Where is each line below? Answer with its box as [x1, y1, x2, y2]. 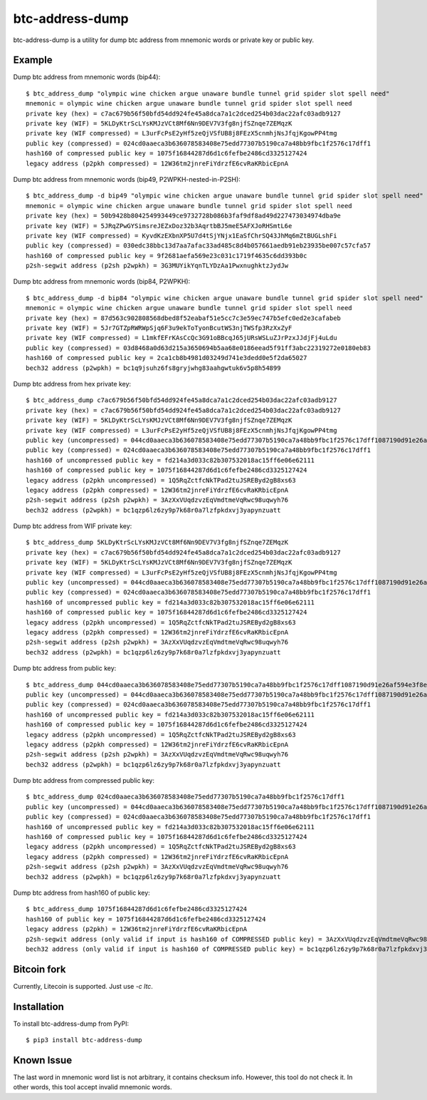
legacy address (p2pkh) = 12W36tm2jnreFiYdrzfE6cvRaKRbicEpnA [26, 925, 248, 933]
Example [13, 54, 53, 66]
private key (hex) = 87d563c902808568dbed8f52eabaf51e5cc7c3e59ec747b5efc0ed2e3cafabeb [26, 314, 342, 322]
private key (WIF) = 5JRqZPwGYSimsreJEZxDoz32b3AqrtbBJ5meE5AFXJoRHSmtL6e [26, 222, 292, 230]
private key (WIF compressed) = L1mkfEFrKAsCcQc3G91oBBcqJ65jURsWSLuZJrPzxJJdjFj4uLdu [26, 334, 337, 342]
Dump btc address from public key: [13, 664, 117, 673]
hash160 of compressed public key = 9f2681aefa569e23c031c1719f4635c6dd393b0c [26, 252, 307, 259]
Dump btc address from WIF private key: [13, 522, 132, 530]
